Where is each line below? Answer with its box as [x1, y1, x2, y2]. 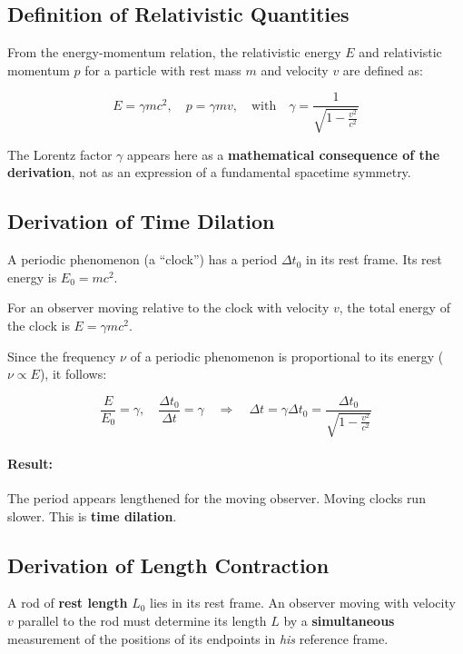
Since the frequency [7, 346, 116, 365]
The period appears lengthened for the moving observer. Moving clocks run [7, 489, 426, 508]
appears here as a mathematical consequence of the [126, 144, 440, 163]
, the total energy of [339, 298, 450, 317]
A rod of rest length [7, 593, 128, 612]
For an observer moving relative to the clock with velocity [7, 298, 330, 317]
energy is [7, 267, 57, 286]
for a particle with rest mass [84, 60, 241, 79]
